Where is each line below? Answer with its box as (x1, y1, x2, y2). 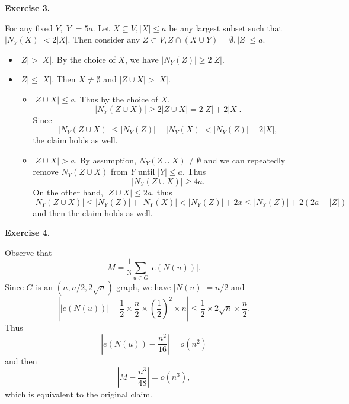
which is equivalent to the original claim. (5, 388, 153, 400)
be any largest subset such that (169, 21, 283, 34)
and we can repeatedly (203, 153, 286, 166)
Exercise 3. (5, 2, 50, 14)
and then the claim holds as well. (33, 206, 153, 219)
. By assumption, (75, 153, 136, 166)
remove (33, 165, 59, 178)
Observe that (5, 246, 52, 258)
